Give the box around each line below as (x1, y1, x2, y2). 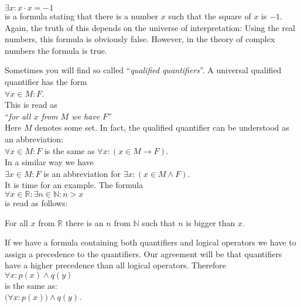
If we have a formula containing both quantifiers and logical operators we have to (5, 236, 296, 248)
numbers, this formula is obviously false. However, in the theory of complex (5, 33, 275, 45)
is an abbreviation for (43, 167, 121, 179)
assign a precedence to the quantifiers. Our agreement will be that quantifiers (5, 247, 282, 260)
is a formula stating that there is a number (5, 10, 159, 22)
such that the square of (168, 10, 251, 22)
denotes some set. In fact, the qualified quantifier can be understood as (35, 121, 289, 134)
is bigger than (186, 216, 235, 228)
